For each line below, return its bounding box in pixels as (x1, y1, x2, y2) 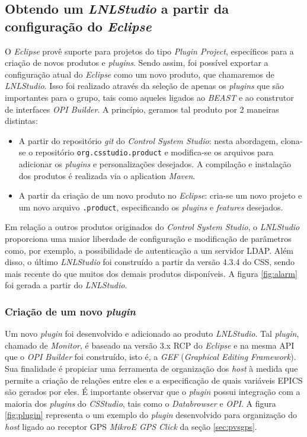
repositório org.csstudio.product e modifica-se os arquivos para (35, 146, 274, 158)
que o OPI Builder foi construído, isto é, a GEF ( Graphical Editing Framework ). (5, 350, 296, 363)
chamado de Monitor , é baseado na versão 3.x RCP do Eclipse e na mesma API (5, 339, 295, 351)
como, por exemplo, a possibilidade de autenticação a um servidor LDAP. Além (5, 244, 294, 256)
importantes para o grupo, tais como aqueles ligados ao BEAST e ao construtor (5, 91, 294, 103)
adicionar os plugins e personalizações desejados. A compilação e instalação (18, 158, 291, 170)
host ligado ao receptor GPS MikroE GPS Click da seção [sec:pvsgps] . (5, 420, 257, 432)
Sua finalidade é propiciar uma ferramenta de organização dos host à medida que (5, 362, 298, 374)
